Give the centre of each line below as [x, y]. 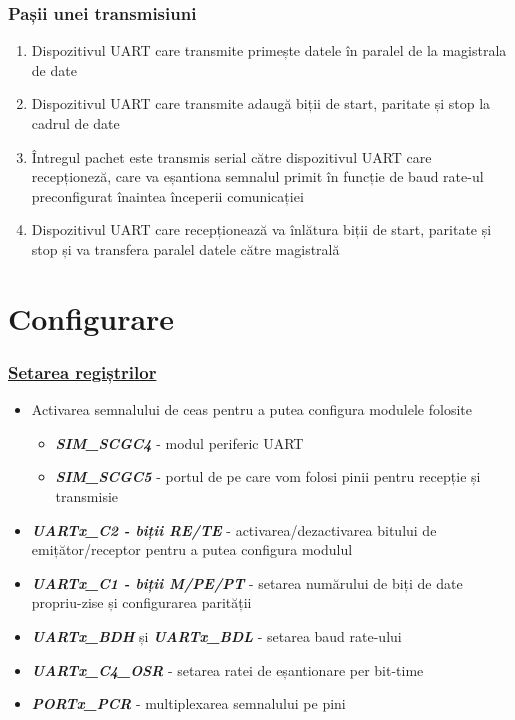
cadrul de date [75, 123]
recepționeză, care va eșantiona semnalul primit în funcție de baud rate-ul [257, 176]
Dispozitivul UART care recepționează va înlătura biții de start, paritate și [261, 229]
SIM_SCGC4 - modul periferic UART [179, 442]
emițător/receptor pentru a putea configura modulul [192, 549]
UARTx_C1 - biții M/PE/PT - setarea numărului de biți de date [247, 582]
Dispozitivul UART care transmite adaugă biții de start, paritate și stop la [261, 103]
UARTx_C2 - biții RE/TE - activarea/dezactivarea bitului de [234, 529]
